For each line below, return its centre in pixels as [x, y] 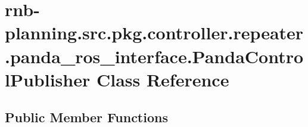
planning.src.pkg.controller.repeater [154, 32]
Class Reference [163, 79]
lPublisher [48, 79]
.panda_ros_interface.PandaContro [154, 56]
